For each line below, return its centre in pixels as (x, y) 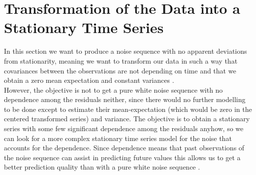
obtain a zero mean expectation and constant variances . (89, 80)
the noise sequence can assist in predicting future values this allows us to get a (122, 157)
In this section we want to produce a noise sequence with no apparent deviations (126, 51)
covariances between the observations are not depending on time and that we (120, 70)
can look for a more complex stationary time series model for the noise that (118, 138)
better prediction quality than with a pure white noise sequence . (102, 167)
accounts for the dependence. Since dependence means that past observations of (124, 148)
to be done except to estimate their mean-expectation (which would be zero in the (128, 109)
